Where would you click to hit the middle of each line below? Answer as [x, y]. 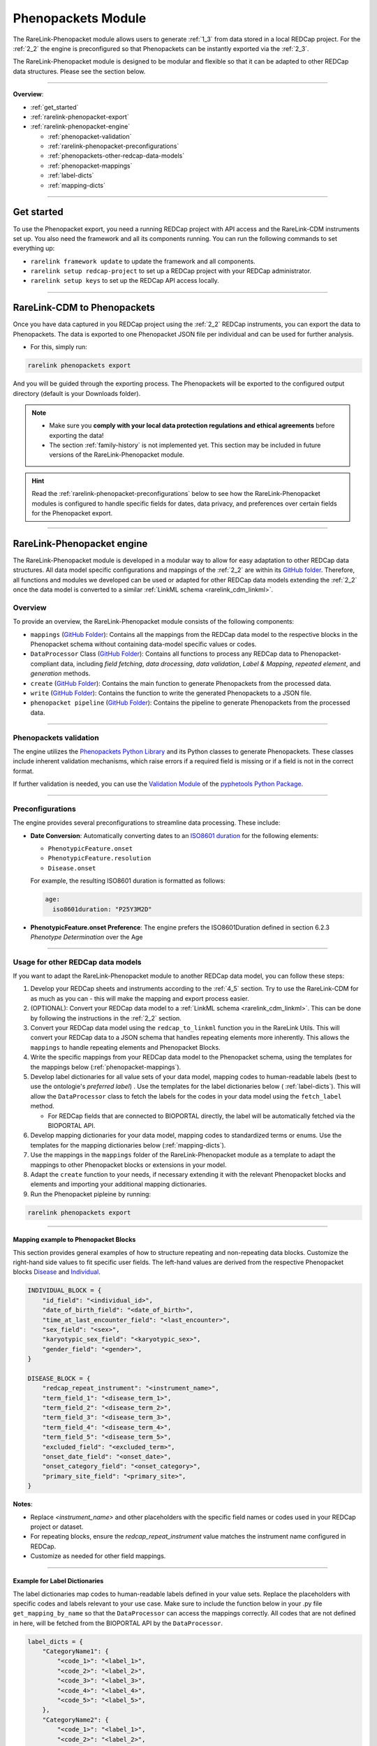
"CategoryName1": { [76, 1651]
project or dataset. [57, 1527]
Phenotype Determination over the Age [87, 937]
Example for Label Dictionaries [58, 1581]
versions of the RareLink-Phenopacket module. [117, 455]
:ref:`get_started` [54, 107]
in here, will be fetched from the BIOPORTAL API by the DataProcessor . [118, 1623]
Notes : [23, 1504]
